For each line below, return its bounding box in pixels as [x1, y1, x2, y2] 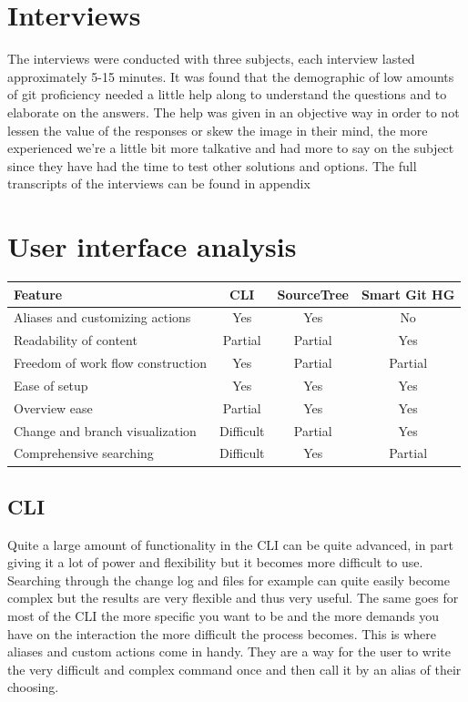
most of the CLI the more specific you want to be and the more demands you [7, 606, 440, 626]
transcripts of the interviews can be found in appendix [7, 174, 310, 193]
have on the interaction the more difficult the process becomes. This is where [7, 624, 437, 643]
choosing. [7, 677, 59, 697]
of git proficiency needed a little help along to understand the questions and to [7, 85, 447, 104]
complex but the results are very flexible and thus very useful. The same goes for [7, 588, 459, 607]
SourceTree [277, 284, 349, 303]
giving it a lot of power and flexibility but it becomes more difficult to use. [7, 553, 423, 572]
